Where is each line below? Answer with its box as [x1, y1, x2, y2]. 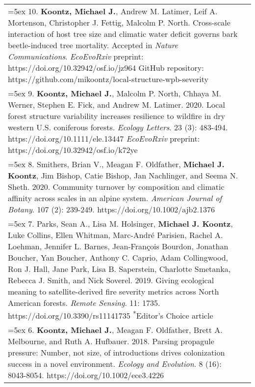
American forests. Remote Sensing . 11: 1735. [8, 297, 160, 308]
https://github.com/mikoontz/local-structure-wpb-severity [8, 73, 208, 85]
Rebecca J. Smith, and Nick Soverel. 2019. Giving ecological [8, 274, 214, 286]
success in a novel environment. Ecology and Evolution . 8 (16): [8, 358, 222, 370]
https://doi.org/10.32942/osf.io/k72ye [8, 144, 138, 155]
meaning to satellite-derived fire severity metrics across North [8, 286, 219, 297]
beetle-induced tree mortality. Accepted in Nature [8, 39, 178, 51]
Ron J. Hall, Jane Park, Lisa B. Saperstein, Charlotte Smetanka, [8, 263, 231, 274]
